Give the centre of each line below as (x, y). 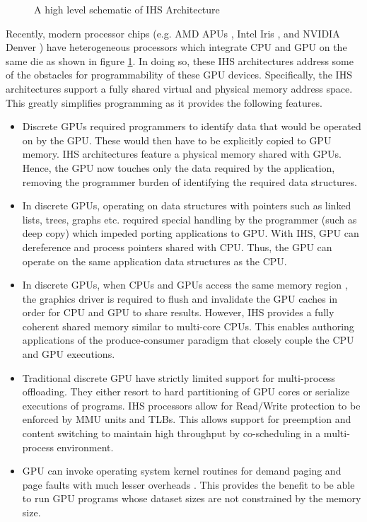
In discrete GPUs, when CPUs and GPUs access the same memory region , (185, 285)
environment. (85, 447)
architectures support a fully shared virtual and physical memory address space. (179, 88)
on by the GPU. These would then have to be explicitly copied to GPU (177, 140)
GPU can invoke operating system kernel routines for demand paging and (182, 471)
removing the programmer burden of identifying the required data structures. (190, 181)
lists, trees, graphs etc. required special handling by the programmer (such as (190, 219)
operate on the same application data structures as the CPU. (155, 261)
